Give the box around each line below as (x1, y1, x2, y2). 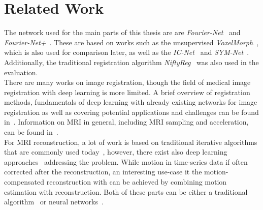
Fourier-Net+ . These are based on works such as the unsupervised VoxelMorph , (4, 37, 259, 47)
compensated (4, 176, 45, 187)
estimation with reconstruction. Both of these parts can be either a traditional (4, 186, 248, 197)
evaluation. (4, 67, 38, 77)
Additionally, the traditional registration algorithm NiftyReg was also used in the (4, 56, 259, 67)
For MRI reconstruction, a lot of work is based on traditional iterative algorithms (4, 136, 257, 147)
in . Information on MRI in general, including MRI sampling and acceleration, (4, 116, 249, 127)
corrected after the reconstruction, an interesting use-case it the (4, 166, 202, 177)
